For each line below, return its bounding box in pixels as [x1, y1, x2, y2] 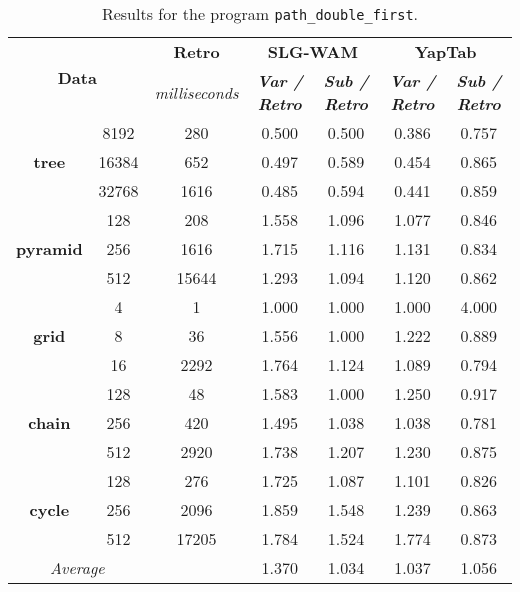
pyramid [16, 237, 83, 260]
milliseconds [154, 80, 239, 104]
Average [50, 556, 105, 579]
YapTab [414, 40, 477, 63]
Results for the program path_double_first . [101, 2, 419, 25]
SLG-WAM [267, 40, 358, 63]
